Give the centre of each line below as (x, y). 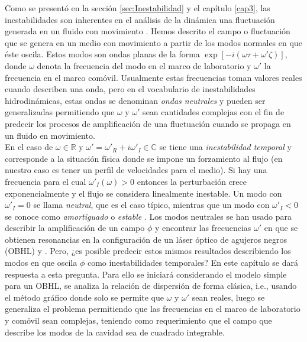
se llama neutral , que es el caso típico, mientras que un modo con (151, 205)
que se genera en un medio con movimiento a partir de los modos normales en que (153, 42)
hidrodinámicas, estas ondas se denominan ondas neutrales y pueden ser (135, 100)
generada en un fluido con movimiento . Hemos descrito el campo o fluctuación (148, 31)
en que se (281, 228)
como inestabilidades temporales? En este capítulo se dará (193, 263)
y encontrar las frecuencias (203, 228)
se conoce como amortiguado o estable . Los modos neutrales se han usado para (148, 216)
